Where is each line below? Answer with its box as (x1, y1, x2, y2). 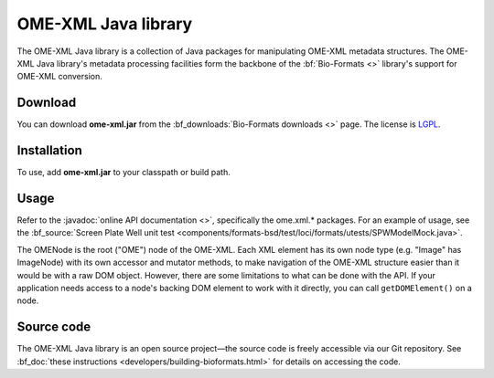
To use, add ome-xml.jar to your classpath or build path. (16, 167, 231, 178)
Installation (16, 142, 82, 159)
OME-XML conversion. (16, 71, 102, 82)
